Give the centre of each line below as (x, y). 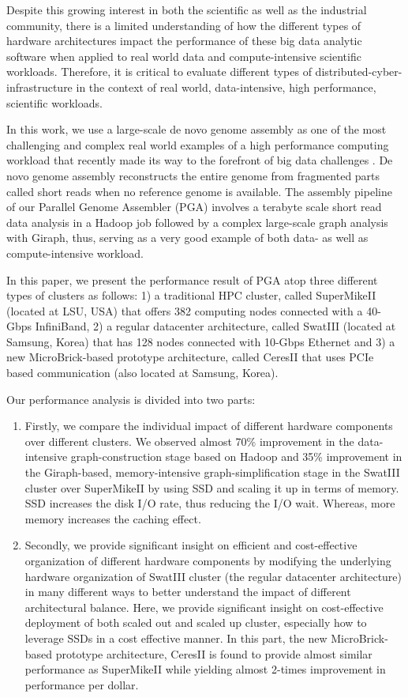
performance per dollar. (82, 684)
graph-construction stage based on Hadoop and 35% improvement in (236, 457)
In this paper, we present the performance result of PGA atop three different (192, 279)
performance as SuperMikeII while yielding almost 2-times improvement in (205, 669)
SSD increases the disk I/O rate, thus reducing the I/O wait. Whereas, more (210, 503)
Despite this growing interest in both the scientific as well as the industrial (187, 9)
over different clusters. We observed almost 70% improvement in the (189, 441)
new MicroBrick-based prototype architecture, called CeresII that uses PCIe (190, 357)
